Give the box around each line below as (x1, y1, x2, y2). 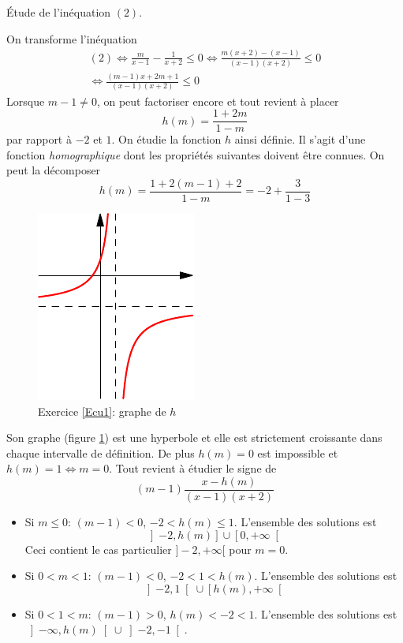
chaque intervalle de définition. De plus (6, 444, 195, 461)
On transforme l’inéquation (6, 30, 137, 47)
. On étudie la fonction (111, 131, 222, 148)
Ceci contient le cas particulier (24, 540, 172, 557)
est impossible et (257, 444, 338, 461)
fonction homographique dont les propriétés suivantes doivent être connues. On (6, 146, 385, 163)
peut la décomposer (6, 162, 101, 178)
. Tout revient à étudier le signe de (109, 460, 277, 477)
